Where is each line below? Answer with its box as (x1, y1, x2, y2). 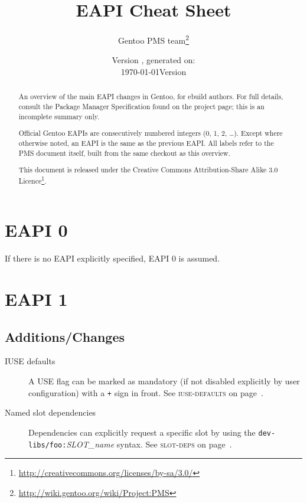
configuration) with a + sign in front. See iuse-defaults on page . (28, 386, 263, 399)
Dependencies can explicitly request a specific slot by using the (28, 426, 256, 438)
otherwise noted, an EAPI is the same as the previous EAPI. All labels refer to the (18, 138, 274, 148)
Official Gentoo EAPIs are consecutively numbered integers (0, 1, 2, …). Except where (18, 128, 283, 138)
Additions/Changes (5, 327, 125, 345)
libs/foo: (28, 440, 67, 449)
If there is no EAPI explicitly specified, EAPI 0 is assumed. (5, 252, 220, 264)
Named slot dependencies (5, 406, 96, 419)
